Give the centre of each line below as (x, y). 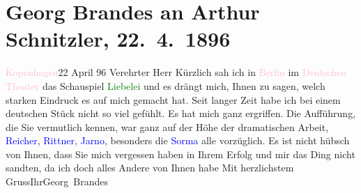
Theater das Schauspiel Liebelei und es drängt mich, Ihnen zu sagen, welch (166, 85)
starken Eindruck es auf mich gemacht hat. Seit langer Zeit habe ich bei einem (173, 99)
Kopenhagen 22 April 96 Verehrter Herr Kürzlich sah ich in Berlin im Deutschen (176, 72)
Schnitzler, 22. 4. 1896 (118, 39)
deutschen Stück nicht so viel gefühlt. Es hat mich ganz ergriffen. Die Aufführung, (181, 113)
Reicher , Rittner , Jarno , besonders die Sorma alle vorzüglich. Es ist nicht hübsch (178, 140)
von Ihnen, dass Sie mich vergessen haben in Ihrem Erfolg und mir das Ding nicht (180, 154)
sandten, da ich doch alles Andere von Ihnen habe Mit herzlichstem (150, 168)
